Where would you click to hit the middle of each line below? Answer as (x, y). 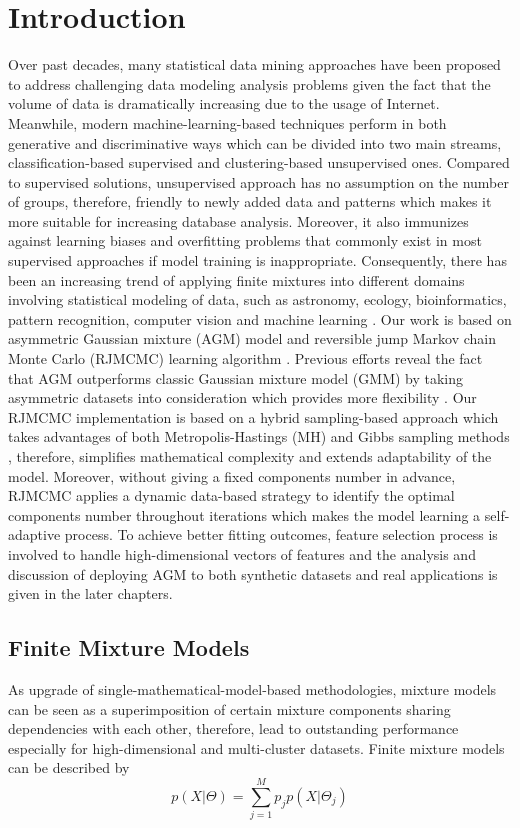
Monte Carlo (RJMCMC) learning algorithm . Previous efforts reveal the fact (245, 358)
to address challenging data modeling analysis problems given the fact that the (249, 83)
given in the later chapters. (90, 593)
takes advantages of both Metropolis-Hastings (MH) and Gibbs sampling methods (259, 436)
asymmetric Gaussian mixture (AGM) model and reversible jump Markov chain (252, 338)
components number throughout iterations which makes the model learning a (244, 514)
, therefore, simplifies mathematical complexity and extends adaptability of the (250, 456)
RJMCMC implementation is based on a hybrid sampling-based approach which (253, 416)
